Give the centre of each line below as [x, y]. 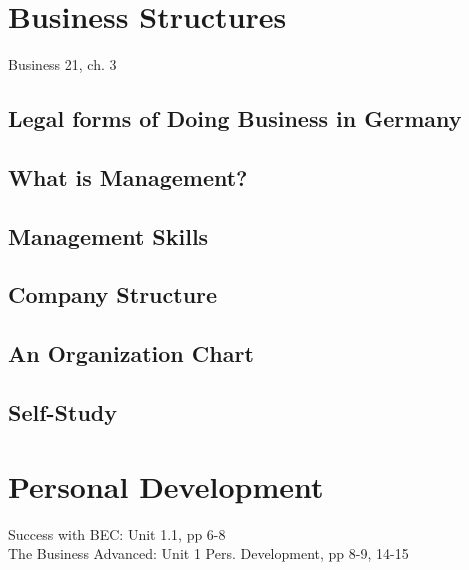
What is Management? [128, 176]
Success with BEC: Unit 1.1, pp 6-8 [117, 533]
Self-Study [62, 412]
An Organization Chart [131, 353]
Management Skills [108, 235]
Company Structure [113, 294]
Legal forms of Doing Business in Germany [235, 118]
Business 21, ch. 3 [62, 64]
